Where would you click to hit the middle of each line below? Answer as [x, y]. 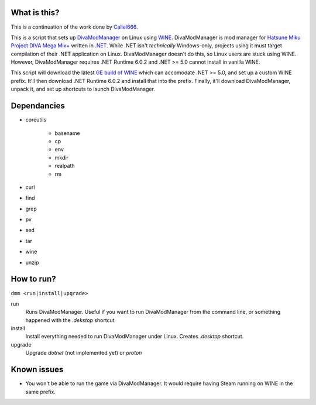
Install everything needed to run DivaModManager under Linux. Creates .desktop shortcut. [135, 337]
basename [67, 133]
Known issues [37, 370]
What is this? [35, 13]
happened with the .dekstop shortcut [70, 320]
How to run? [33, 279]
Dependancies [38, 106]
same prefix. [40, 392]
